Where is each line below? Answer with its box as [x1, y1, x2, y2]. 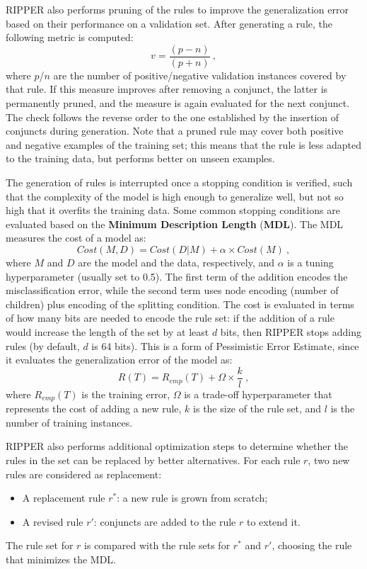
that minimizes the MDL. [6, 551, 117, 566]
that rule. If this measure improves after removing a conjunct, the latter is [6, 81, 328, 96]
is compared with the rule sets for [84, 538, 231, 553]
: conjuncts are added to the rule [93, 514, 236, 529]
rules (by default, [6, 338, 80, 353]
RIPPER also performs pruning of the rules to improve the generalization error [6, 2, 349, 16]
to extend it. [246, 514, 301, 529]
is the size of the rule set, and [193, 401, 322, 416]
